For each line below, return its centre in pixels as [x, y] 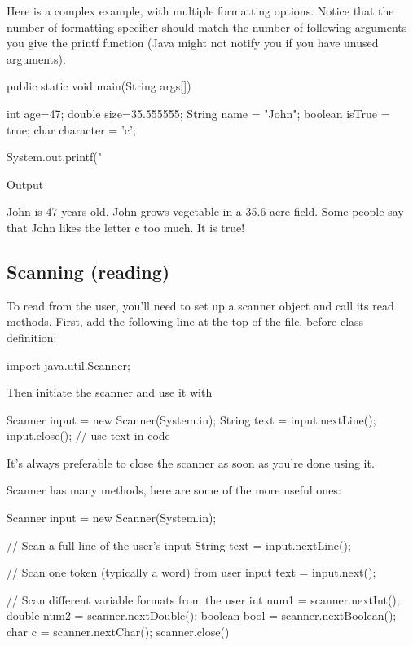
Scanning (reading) [88, 271]
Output [25, 184]
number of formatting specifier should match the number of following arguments [207, 26]
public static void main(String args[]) [99, 86]
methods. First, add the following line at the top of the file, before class [185, 321]
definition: [32, 337]
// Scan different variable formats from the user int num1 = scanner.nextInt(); [203, 599]
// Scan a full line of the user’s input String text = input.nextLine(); [179, 545]
